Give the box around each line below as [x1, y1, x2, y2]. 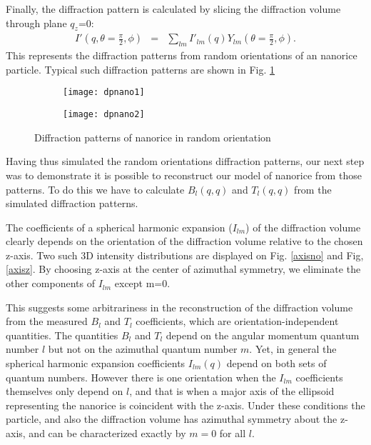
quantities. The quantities [6, 327, 118, 342]
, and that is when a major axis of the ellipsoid [129, 384, 335, 399]
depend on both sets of [226, 356, 327, 371]
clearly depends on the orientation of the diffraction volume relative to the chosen [6, 234, 363, 249]
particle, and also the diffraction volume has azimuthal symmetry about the [6, 411, 337, 426]
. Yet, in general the [249, 341, 337, 356]
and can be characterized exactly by [29, 426, 186, 440]
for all [219, 426, 246, 440]
